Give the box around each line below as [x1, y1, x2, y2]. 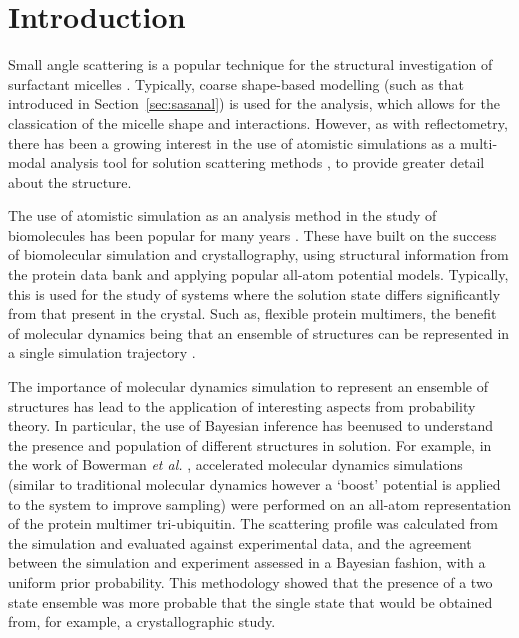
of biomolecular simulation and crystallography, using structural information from [8, 244, 509, 265]
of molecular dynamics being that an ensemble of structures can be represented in [8, 322, 510, 343]
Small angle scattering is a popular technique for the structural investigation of [8, 54, 493, 75]
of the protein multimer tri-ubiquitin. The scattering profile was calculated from [8, 513, 499, 534]
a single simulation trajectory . [8, 342, 196, 363]
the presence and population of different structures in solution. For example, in [8, 434, 492, 455]
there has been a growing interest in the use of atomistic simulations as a [8, 132, 456, 153]
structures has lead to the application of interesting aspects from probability [8, 395, 476, 416]
